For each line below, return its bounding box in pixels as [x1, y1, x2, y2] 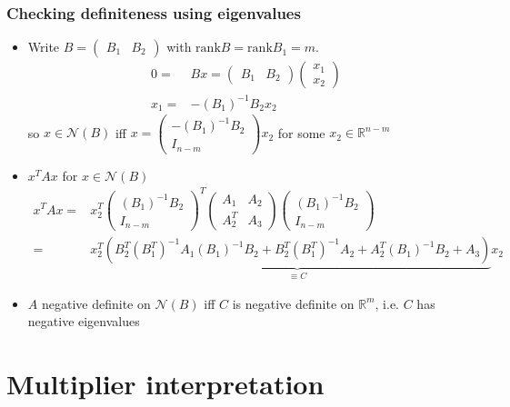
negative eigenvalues [27, 312, 140, 331]
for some [277, 123, 325, 142]
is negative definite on [232, 293, 355, 313]
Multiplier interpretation [6, 364, 325, 402]
